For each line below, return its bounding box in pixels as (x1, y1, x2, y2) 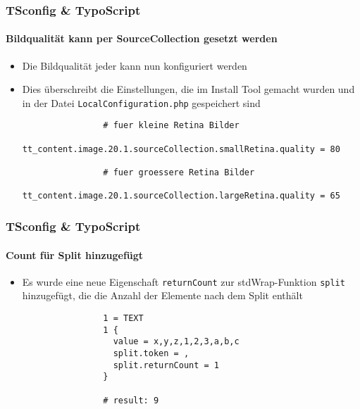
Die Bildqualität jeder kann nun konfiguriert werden (22, 58, 247, 73)
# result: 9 (103, 395, 159, 405)
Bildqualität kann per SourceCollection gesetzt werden (6, 31, 278, 46)
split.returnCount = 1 (113, 360, 219, 370)
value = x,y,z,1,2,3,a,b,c (113, 336, 240, 347)
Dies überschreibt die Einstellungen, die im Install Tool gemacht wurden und (22, 82, 355, 96)
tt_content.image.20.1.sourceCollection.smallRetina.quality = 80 (22, 144, 340, 154)
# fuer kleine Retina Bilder (103, 120, 240, 131)
